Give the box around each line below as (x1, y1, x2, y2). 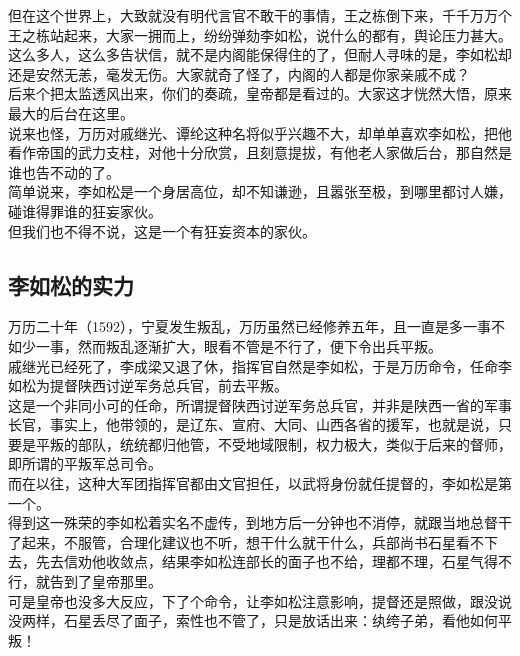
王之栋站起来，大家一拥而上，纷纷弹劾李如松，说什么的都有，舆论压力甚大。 (8, 24, 512, 45)
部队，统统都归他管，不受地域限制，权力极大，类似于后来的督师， (77, 433, 512, 454)
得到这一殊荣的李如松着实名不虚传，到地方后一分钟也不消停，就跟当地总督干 (8, 512, 512, 533)
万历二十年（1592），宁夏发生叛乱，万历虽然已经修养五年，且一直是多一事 (8, 316, 491, 337)
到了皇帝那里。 (63, 571, 162, 592)
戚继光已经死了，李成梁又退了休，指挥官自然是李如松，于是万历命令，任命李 (8, 355, 512, 376)
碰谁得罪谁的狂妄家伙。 (8, 200, 162, 221)
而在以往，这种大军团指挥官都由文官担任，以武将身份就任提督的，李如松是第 (8, 473, 512, 494)
